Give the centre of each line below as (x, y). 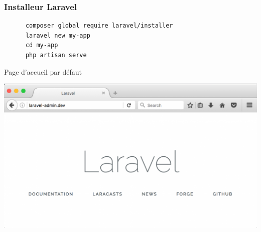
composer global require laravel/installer (99, 26)
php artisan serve (56, 55)
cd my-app (42, 45)
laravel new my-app (58, 35)
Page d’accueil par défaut (43, 71)
